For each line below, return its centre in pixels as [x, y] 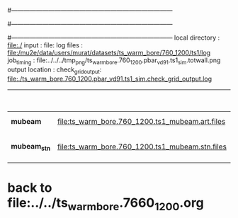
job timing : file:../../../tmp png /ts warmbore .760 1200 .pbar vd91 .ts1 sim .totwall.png [114, 61]
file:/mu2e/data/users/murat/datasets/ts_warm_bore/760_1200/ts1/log [109, 53]
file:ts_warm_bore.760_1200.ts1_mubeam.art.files [141, 121]
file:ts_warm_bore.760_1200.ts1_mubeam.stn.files [142, 147]
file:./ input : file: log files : [45, 45]
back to [30, 188]
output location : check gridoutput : [55, 70]
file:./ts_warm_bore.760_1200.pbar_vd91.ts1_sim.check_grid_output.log [110, 79]
